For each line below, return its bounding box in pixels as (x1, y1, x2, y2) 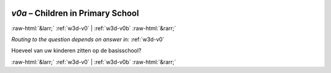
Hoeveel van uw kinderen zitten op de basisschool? (11, 47, 142, 55)
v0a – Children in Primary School (11, 8, 139, 18)
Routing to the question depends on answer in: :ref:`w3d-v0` (11, 36, 165, 43)
